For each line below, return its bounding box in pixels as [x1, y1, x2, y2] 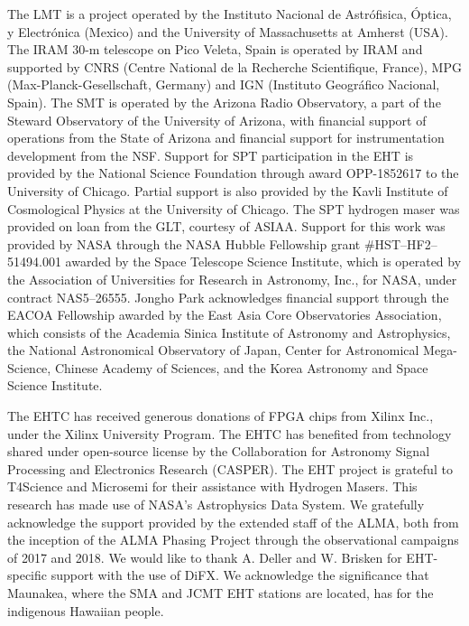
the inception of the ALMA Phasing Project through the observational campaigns [7, 530, 459, 549]
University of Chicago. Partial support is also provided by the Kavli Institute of [7, 181, 448, 200]
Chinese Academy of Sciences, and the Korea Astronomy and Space [54, 358, 428, 377]
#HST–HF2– [363, 234, 437, 253]
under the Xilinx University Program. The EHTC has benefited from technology [7, 424, 452, 443]
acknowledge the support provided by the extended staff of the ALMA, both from [7, 512, 459, 531]
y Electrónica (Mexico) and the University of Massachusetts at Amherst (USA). [7, 22, 448, 41]
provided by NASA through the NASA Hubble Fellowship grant [7, 234, 361, 253]
